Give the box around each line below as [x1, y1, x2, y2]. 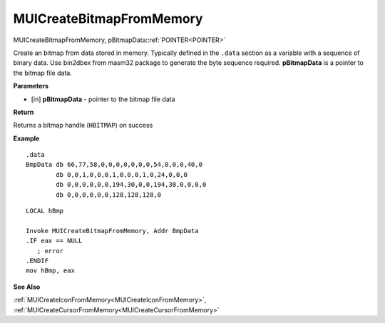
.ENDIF [26, 257, 49, 265]
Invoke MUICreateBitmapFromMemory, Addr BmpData [26, 227, 199, 235]
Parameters [13, 82, 49, 91]
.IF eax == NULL [26, 237, 83, 245]
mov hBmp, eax [26, 267, 75, 275]
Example [13, 134, 40, 143]
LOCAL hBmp [26, 207, 64, 215]
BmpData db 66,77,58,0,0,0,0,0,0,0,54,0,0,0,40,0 [26, 160, 203, 169]
